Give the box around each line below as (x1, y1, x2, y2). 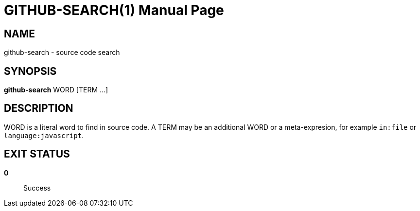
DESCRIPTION (4, 102, 73, 115)
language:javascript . (4, 131, 84, 140)
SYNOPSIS (4, 65, 57, 77)
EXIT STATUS (4, 148, 70, 160)
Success (23, 183, 51, 192)
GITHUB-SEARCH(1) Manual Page (4, 2, 224, 18)
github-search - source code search (4, 48, 120, 57)
